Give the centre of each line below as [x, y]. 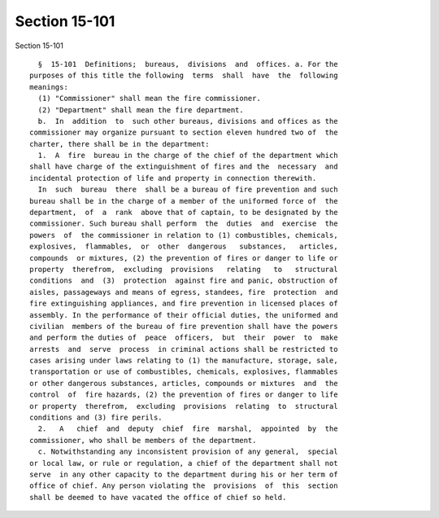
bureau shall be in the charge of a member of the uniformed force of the [184, 201]
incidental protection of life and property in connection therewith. [173, 178]
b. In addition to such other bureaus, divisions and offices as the [188, 121]
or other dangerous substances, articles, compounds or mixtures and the [184, 383]
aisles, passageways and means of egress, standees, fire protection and [184, 292]
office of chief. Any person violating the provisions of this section [184, 486]
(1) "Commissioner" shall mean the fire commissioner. [150, 99]
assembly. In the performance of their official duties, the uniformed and [184, 315]
